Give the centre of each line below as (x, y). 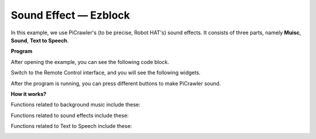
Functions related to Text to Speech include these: (71, 126)
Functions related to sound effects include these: (70, 115)
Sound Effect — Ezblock (71, 15)
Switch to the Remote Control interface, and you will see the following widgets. (106, 73)
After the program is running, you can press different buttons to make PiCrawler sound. (116, 83)
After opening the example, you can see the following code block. (90, 62)
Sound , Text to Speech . (40, 40)
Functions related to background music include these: (75, 105)
